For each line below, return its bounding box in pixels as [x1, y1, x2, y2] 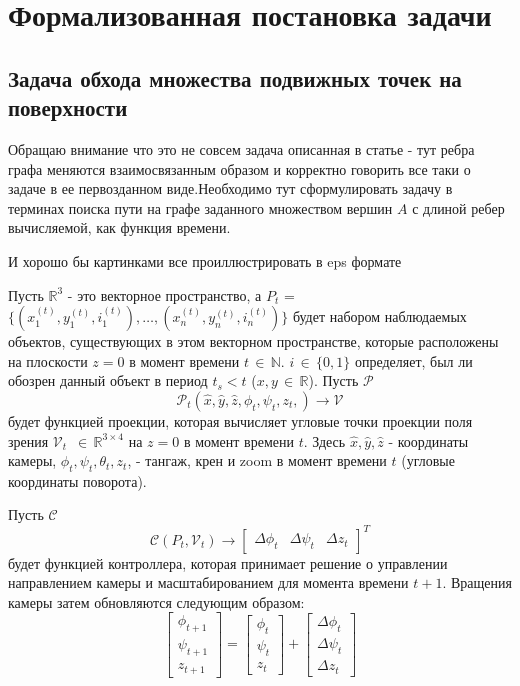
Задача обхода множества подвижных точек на [8, 62, 462, 93]
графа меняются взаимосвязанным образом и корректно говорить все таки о [8, 158, 471, 179]
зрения [8, 430, 49, 451]
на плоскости [8, 350, 88, 371]
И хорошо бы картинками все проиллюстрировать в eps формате [8, 250, 402, 271]
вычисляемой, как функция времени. [8, 217, 231, 238]
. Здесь [303, 430, 346, 451]
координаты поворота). [8, 470, 147, 491]
